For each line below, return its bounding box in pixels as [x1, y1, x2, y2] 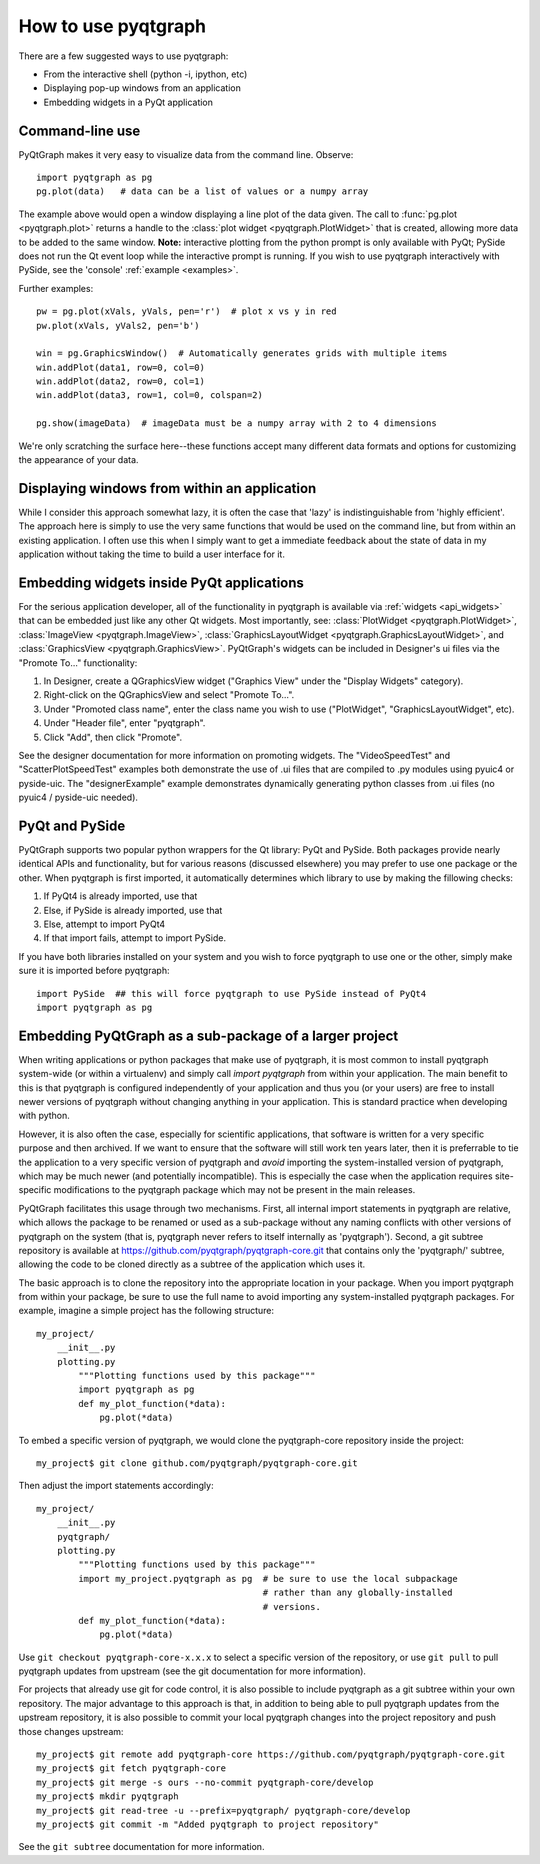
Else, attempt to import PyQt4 [43, 918, 166, 930]
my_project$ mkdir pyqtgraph [36, 1791, 179, 1802]
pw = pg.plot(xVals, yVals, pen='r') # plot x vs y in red [36, 306, 337, 317]
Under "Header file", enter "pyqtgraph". [43, 717, 206, 729]
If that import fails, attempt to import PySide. [43, 932, 227, 944]
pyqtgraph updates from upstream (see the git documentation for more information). [18, 1665, 367, 1677]
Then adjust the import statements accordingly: [18, 1480, 214, 1492]
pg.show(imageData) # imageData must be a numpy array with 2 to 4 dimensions [36, 418, 437, 429]
